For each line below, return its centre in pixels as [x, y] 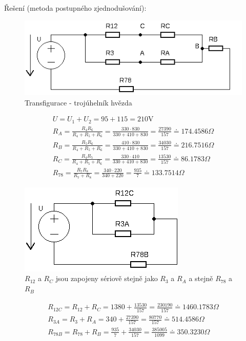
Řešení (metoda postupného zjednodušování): [75, 8]
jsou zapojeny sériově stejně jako [107, 278]
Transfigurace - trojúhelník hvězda [78, 102]
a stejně [201, 278]
